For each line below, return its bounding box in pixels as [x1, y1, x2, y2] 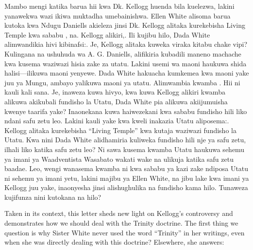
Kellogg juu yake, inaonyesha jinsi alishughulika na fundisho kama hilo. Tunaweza [4, 182, 248, 192]
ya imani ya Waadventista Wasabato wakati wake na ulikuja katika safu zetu [4, 154, 234, 164]
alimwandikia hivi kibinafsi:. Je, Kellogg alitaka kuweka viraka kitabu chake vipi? [4, 39, 248, 49]
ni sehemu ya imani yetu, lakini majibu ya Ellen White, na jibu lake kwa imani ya [4, 173, 249, 183]
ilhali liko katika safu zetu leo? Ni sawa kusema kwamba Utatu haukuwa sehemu [4, 144, 245, 154]
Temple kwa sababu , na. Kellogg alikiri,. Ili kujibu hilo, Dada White [4, 29, 210, 39]
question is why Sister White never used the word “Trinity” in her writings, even [4, 227, 245, 237]
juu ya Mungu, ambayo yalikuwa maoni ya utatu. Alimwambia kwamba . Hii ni [4, 77, 240, 87]
